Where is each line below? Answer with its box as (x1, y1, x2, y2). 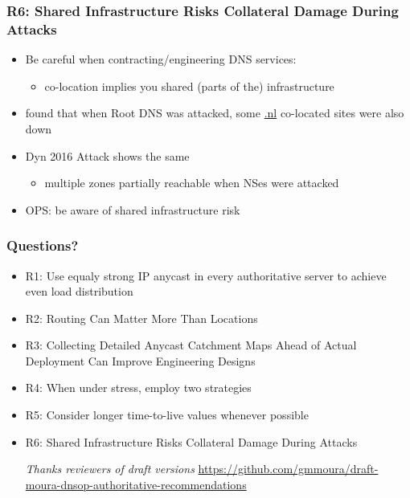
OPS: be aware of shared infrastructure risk (25, 201, 240, 218)
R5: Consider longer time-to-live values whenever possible (25, 406, 309, 423)
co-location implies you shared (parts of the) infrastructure (44, 77, 334, 94)
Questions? (6, 235, 79, 255)
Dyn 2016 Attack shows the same (25, 147, 190, 164)
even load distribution (25, 283, 133, 300)
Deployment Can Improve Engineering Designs (25, 352, 256, 369)
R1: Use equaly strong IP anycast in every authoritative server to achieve (25, 267, 387, 284)
